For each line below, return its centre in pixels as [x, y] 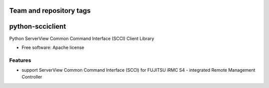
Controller [32, 77]
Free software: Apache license [53, 47]
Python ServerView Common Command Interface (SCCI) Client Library [82, 38]
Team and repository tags [50, 11]
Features [20, 60]
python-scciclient [38, 26]
